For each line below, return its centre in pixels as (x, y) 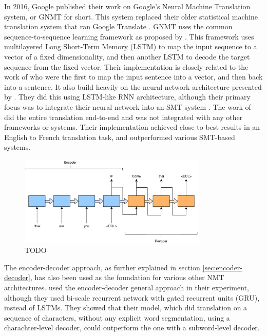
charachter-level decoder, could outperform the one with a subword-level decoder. (132, 328)
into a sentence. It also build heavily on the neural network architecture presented (133, 86)
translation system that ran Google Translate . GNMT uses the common (118, 26)
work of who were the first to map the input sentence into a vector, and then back (133, 77)
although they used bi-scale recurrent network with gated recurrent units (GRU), (132, 297)
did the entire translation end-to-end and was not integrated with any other (123, 117)
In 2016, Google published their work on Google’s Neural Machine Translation (127, 6)
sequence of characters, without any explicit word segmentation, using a (117, 317)
